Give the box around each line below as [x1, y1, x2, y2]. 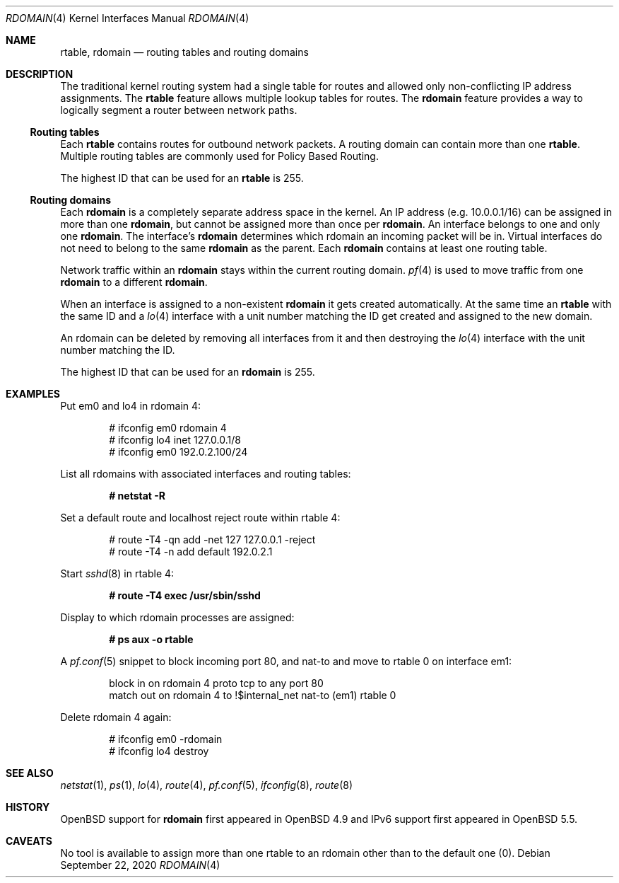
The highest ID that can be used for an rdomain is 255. [60, 366, 315, 378]
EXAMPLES [6, 388, 60, 400]
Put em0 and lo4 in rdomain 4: [60, 400, 201, 412]
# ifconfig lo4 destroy [109, 745, 209, 757]
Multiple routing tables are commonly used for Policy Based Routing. [60, 150, 379, 162]
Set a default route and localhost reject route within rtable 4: [60, 512, 341, 524]
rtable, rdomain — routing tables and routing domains [60, 46, 309, 58]
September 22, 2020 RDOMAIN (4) [60, 859, 220, 871]
